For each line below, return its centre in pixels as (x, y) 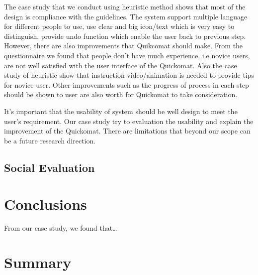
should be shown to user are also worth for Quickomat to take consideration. (121, 94)
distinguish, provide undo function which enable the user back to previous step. (125, 36)
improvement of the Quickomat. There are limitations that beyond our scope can (127, 131)
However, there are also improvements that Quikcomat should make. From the (124, 46)
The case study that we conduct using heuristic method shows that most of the (125, 6)
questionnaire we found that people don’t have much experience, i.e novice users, (127, 55)
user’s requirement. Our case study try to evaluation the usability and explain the (129, 121)
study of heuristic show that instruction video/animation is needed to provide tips (129, 75)
